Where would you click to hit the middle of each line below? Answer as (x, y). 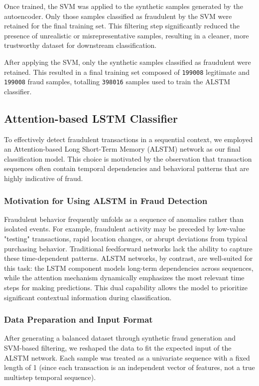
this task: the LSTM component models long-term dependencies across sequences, (129, 268)
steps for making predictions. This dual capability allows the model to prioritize (126, 288)
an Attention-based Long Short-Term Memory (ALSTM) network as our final (122, 149)
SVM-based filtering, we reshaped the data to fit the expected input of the (118, 348)
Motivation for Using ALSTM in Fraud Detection (106, 200)
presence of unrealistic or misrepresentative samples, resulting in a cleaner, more (127, 35)
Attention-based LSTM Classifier (91, 118)
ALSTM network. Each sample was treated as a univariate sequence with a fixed (127, 357)
